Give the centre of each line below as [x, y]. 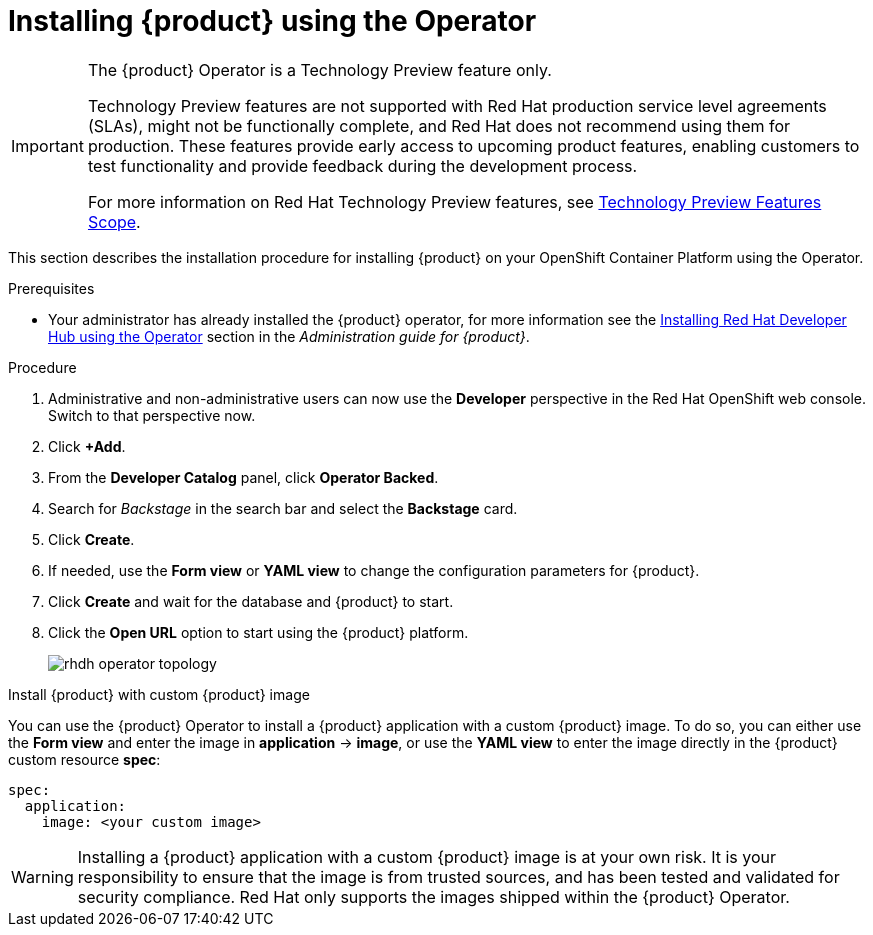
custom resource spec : [84, 759]
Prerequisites [51, 288]
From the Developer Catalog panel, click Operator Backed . [243, 477]
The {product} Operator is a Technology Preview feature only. [319, 69]
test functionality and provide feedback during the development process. [362, 165]
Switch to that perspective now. [152, 415]
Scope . [114, 221]
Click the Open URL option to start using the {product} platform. [258, 632]
